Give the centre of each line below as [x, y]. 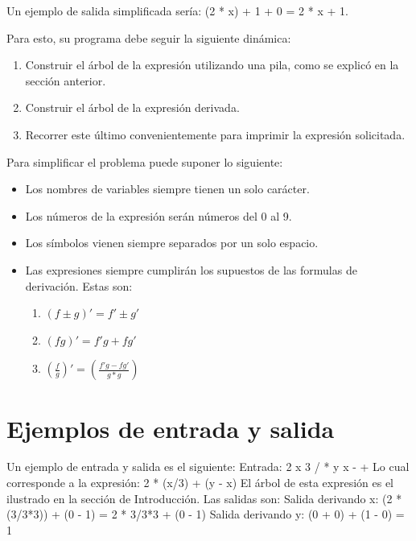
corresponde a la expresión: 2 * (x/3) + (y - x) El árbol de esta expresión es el [200, 483]
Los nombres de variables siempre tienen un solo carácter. [167, 189]
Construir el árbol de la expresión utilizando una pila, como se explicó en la [212, 65]
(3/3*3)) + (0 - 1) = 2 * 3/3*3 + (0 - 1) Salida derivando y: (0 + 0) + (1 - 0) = [206, 514]
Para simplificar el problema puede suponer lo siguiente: [145, 161]
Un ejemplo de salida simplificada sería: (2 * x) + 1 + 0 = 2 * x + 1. [177, 10]
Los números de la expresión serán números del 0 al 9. [159, 215]
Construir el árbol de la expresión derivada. [132, 107]
